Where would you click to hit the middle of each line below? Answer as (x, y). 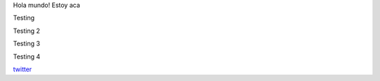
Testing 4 (27, 57)
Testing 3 (26, 44)
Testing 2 (26, 31)
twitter (23, 69)
